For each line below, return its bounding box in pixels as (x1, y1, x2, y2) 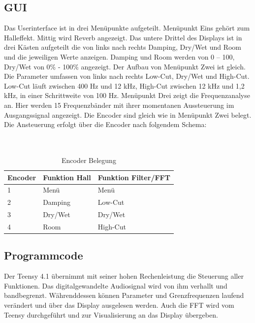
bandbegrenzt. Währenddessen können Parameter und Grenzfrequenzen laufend (4, 290, 244, 300)
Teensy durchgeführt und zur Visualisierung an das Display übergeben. (4, 309, 218, 320)
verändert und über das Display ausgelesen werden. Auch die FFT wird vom (4, 299, 234, 310)
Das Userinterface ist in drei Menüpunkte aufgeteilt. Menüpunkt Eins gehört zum (4, 23, 250, 33)
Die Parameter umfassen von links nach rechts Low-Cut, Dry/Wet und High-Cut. (4, 71, 250, 81)
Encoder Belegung (62, 155, 116, 165)
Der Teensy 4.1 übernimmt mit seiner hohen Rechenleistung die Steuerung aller (4, 271, 244, 281)
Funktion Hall (43, 172, 91, 182)
